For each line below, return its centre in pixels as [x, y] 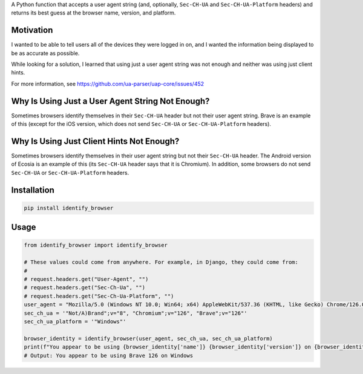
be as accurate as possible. [45, 53]
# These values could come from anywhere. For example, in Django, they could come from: [161, 262]
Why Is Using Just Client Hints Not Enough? [95, 141]
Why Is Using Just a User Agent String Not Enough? [110, 101]
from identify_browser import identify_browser [96, 245]
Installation [33, 190]
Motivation [32, 30]
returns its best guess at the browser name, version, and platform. [93, 13]
